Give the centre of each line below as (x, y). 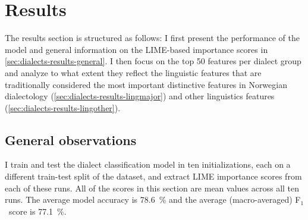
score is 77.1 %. (37, 211)
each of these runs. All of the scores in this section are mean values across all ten (152, 188)
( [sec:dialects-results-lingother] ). (63, 107)
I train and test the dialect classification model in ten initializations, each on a (148, 164)
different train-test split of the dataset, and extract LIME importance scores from (153, 176)
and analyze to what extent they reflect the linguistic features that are (133, 72)
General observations (71, 139)
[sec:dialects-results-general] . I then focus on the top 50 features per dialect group (153, 61)
